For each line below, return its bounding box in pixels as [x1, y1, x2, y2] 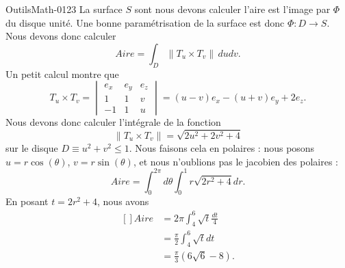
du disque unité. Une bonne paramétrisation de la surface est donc [5, 15, 285, 29]
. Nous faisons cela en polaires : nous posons [129, 140, 315, 155]
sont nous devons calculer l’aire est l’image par [134, 2, 331, 16]
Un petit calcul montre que [5, 66, 119, 81]
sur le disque [5, 140, 58, 155]
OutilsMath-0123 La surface [5, 2, 123, 16]
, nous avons [97, 194, 149, 209]
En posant [5, 194, 49, 209]
